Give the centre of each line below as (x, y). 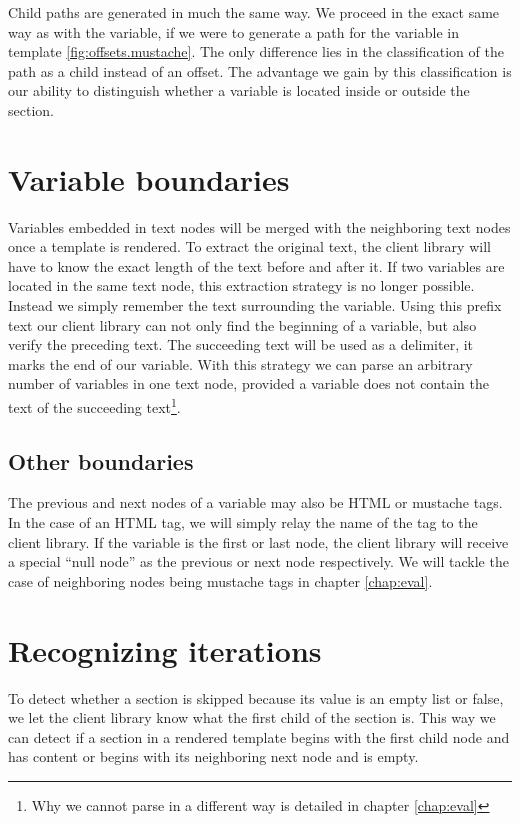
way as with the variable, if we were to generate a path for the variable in (233, 31)
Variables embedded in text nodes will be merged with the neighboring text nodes (259, 226)
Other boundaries (101, 460)
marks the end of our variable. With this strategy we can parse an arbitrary (240, 363)
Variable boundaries (149, 178)
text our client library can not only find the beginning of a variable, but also (242, 324)
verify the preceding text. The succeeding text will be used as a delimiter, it (241, 344)
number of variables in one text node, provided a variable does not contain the (248, 383)
